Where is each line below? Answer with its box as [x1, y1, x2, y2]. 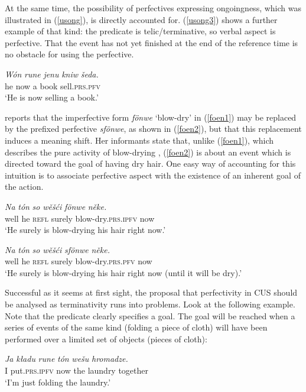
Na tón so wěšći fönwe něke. [5, 200, 107, 212]
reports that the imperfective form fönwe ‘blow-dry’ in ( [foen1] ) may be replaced [5, 111, 297, 123]
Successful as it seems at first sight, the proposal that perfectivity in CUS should [5, 286, 298, 299]
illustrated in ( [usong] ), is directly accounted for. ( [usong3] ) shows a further [5, 13, 278, 25]
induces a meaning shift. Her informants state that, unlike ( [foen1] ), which [5, 134, 274, 146]
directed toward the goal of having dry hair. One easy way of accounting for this [5, 157, 296, 170]
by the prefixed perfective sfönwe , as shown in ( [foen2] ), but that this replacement [5, 122, 302, 135]
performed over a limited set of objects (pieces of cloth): [5, 332, 207, 345]
